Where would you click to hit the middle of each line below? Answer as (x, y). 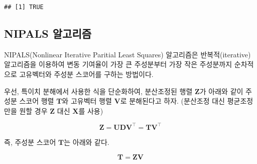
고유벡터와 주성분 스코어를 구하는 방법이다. (86, 74)
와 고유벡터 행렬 (87, 101)
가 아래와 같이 (221, 91)
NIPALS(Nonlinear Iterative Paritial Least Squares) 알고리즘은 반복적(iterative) (127, 54)
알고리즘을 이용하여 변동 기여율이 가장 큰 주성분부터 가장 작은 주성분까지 (118, 64)
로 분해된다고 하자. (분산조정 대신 (172, 101)
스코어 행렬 (37, 101)
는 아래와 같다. (87, 142)
